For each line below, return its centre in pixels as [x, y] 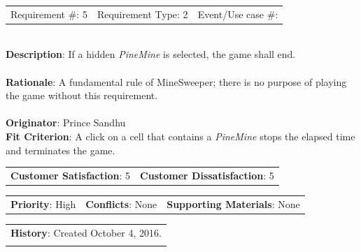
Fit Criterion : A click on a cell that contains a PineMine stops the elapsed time [180, 136]
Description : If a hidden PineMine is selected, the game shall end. [151, 54]
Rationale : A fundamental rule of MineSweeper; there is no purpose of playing [176, 81]
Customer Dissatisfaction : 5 [207, 175]
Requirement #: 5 [49, 14]
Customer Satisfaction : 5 [71, 175]
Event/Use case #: [238, 14]
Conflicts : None [121, 203]
